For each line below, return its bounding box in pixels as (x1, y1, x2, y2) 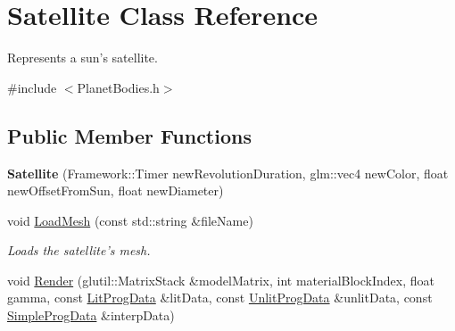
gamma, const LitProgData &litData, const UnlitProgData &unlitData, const (7, 288, 433, 307)
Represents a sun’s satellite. (7, 48, 158, 67)
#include (7, 78, 57, 96)
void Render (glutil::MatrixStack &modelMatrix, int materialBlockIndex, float (7, 270, 434, 289)
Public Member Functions (7, 121, 252, 149)
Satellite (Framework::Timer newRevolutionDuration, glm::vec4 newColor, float (7, 163, 449, 182)
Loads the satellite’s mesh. (7, 241, 151, 260)
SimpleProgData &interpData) (7, 306, 175, 325)
